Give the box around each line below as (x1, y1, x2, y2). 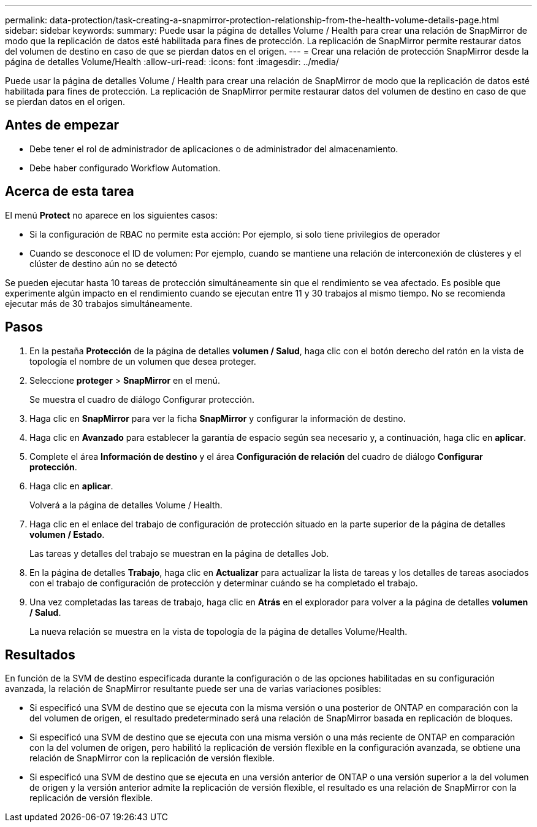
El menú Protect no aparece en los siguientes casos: (5, 209, 218, 220)
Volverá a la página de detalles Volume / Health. (29, 499, 223, 510)
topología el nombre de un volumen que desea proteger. (29, 355, 256, 367)
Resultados (5, 646, 75, 662)
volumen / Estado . (29, 529, 105, 540)
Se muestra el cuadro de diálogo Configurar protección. (29, 394, 254, 405)
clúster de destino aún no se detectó (29, 258, 177, 269)
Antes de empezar (5, 117, 119, 133)
